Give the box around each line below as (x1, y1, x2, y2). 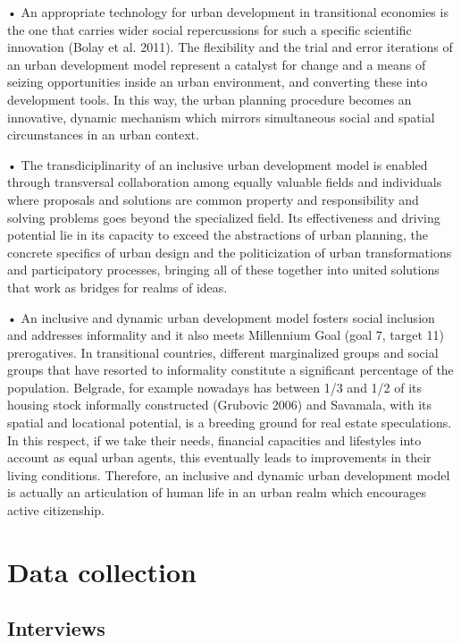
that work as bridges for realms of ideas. (7, 277, 228, 296)
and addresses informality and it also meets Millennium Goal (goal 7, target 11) (7, 326, 445, 344)
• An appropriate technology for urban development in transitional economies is (7, 3, 448, 21)
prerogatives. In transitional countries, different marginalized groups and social (7, 343, 439, 361)
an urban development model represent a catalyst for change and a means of (7, 55, 426, 73)
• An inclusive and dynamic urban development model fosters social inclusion (7, 308, 435, 326)
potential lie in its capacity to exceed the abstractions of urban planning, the (7, 225, 428, 244)
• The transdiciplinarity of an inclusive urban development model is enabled (7, 155, 428, 173)
